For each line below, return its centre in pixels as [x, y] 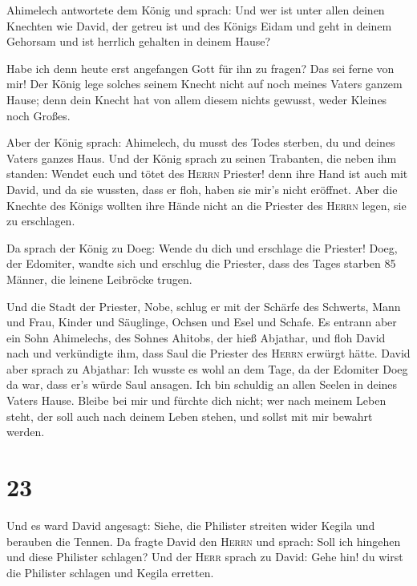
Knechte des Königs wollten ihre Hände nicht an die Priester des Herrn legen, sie [206, 205]
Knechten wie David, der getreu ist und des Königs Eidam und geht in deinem [199, 25]
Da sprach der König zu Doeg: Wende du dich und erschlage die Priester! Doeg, [202, 247]
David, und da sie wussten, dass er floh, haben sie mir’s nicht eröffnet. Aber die [202, 189]
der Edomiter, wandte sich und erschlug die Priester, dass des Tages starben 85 [201, 263]
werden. [26, 432]
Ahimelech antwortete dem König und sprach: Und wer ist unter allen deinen [196, 10]
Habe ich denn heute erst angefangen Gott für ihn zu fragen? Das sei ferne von [200, 68]
